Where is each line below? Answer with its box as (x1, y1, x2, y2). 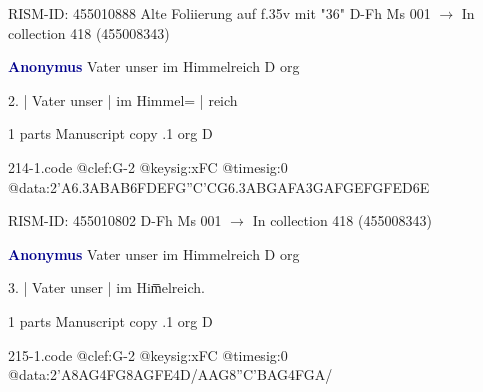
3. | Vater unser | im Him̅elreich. (8, 277, 205, 298)
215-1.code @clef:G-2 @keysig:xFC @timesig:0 (8, 344, 288, 365)
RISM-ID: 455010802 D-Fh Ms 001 (8, 210, 222, 231)
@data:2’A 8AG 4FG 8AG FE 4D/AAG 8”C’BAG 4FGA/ (8, 364, 333, 385)
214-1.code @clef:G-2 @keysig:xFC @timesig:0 (8, 156, 288, 177)
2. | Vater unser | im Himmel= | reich (8, 89, 238, 110)
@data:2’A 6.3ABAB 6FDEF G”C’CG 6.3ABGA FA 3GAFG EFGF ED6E (8, 176, 430, 197)
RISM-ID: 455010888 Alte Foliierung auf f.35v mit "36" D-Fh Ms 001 (8, 3, 431, 23)
